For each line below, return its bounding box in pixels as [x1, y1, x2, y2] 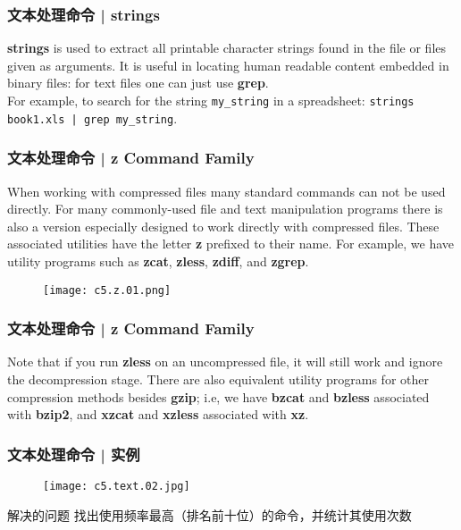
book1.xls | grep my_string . [7, 108, 178, 127]
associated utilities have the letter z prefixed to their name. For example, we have [7, 234, 455, 253]
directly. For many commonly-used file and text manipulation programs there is [7, 199, 443, 218]
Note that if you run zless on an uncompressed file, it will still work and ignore [7, 352, 443, 371]
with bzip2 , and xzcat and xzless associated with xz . [7, 405, 309, 424]
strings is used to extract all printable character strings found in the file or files [7, 38, 447, 57]
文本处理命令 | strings [7, 3, 160, 25]
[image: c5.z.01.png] [43, 283, 172, 297]
